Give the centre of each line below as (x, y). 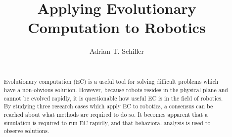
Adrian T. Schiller (117, 51)
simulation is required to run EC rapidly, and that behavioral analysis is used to (107, 122)
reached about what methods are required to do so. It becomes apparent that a (106, 114)
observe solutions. (26, 131)
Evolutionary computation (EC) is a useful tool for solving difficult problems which (111, 82)
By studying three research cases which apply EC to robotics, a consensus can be (108, 106)
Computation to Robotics (117, 27)
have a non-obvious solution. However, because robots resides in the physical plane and (116, 89)
